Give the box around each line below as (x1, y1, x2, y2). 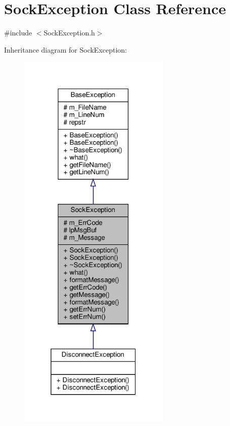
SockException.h (43, 27, 95, 38)
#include (4, 27, 32, 38)
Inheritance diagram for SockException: (4, 44, 127, 55)
